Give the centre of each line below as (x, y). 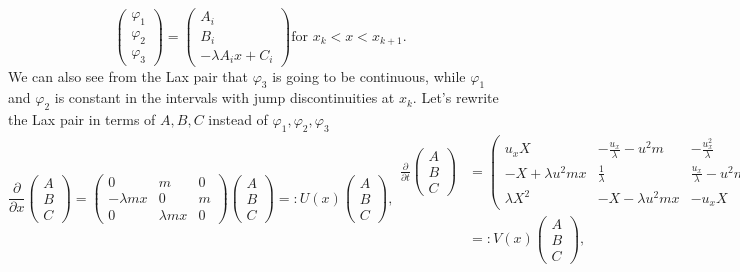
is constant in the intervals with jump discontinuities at (224, 97)
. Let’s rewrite (455, 97)
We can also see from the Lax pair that (128, 75)
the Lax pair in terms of (82, 119)
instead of (238, 119)
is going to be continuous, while (369, 75)
